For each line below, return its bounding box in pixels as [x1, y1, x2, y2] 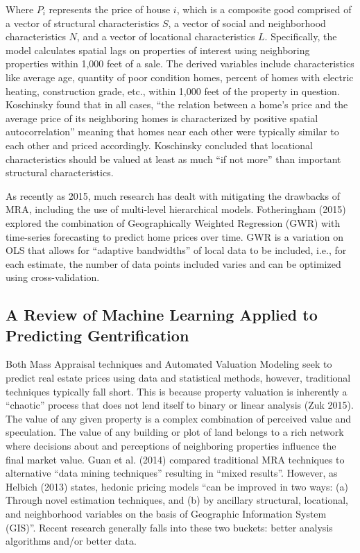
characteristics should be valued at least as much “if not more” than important [6, 151, 341, 166]
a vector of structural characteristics [6, 15, 160, 30]
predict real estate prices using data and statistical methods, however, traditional [6, 371, 351, 385]
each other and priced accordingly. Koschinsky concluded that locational [6, 137, 313, 152]
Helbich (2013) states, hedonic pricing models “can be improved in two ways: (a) [6, 479, 348, 493]
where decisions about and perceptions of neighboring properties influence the [6, 439, 336, 453]
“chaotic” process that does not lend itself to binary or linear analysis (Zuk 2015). [6, 398, 354, 412]
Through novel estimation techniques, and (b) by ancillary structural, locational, [6, 493, 348, 507]
